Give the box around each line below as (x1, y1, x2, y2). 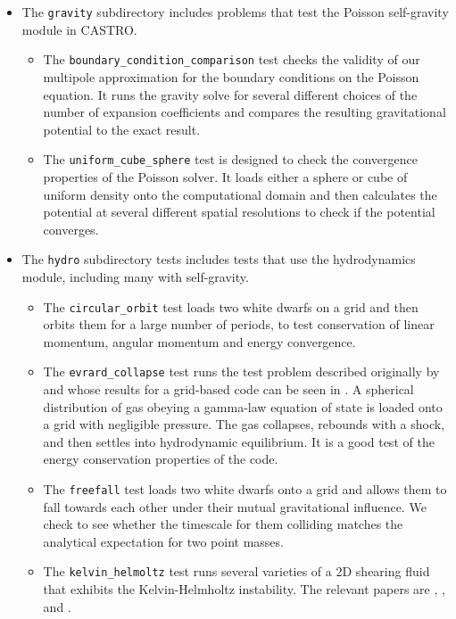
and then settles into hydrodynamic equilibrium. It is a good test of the (43, 432, 435, 450)
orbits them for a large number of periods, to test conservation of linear (43, 315, 435, 334)
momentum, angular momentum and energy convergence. (43, 332, 356, 351)
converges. (43, 219, 99, 238)
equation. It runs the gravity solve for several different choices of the (43, 85, 418, 103)
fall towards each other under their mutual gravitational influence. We (43, 497, 427, 516)
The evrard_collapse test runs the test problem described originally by (43, 362, 440, 381)
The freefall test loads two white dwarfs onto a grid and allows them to (43, 480, 447, 499)
